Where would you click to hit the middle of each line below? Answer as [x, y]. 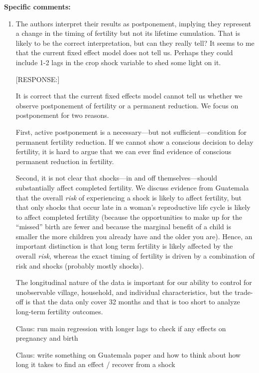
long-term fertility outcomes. [59, 312]
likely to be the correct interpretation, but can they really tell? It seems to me [135, 43]
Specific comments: [37, 6]
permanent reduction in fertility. [65, 161]
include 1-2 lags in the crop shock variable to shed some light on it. [118, 62]
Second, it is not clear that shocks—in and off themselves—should [116, 178]
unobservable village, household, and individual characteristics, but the [124, 292]
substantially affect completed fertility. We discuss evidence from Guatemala [132, 187]
